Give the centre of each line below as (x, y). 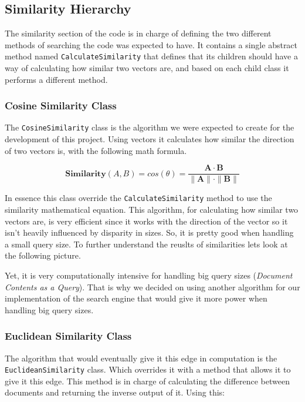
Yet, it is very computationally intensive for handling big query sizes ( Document (149, 275)
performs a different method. (56, 79)
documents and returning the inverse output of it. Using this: (115, 392)
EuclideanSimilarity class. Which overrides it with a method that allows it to (148, 369)
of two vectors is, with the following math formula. (96, 150)
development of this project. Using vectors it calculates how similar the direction (150, 139)
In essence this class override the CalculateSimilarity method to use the (138, 198)
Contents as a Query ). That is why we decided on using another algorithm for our (152, 287)
